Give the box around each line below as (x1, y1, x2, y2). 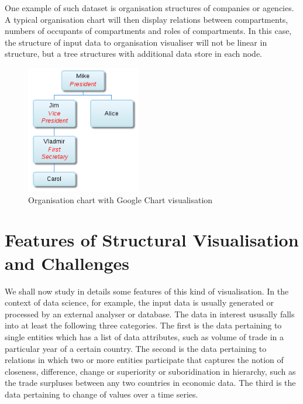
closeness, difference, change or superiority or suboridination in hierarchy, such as (5, 365, 296, 377)
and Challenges (5, 251, 130, 275)
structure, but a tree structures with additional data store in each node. (5, 47, 263, 60)
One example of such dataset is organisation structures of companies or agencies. (5, 2, 294, 13)
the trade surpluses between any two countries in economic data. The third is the (5, 376, 296, 389)
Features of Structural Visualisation (5, 228, 299, 252)
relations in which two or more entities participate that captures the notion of (5, 354, 284, 366)
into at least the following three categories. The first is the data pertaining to (5, 319, 282, 331)
